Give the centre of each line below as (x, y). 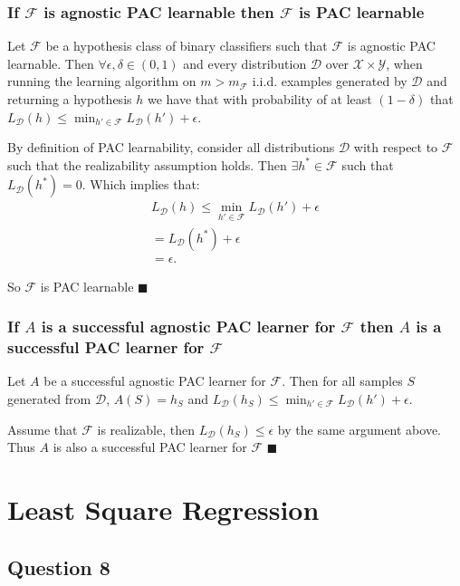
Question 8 (59, 567)
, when (404, 63)
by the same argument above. (359, 429)
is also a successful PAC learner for (150, 447)
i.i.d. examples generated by (330, 81)
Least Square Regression (163, 509)
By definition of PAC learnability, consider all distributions (171, 147)
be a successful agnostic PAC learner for (155, 381)
